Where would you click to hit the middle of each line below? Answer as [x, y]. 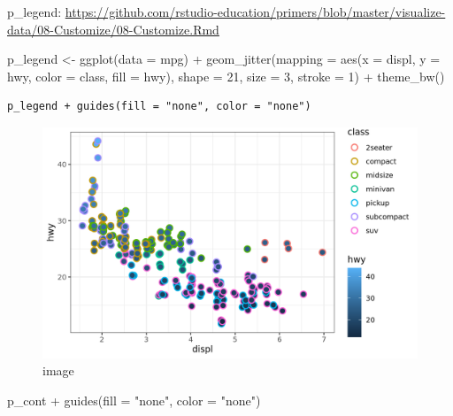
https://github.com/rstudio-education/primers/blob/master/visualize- [255, 12]
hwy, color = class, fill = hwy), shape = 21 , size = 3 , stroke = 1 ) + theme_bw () [226, 76]
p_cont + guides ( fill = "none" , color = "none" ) [134, 401]
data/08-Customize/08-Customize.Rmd [113, 29]
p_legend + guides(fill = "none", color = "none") [159, 107]
